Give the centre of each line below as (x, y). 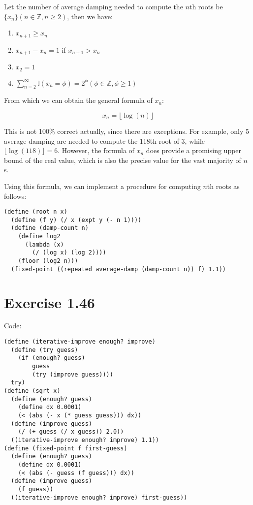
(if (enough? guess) (51, 358)
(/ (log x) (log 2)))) (69, 253)
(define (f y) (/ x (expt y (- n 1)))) (76, 220)
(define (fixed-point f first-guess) (66, 448)
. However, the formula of (96, 150)
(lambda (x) (44, 244)
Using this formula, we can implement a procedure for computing (102, 186)
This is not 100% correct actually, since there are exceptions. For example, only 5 (127, 131)
